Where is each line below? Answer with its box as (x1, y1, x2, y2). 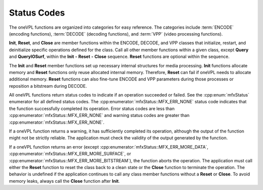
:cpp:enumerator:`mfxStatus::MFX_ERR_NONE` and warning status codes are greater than (9, 113, 190, 118)
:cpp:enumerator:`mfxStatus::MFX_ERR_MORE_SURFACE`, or (9, 151, 131, 157)
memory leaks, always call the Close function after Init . (9, 178, 120, 184)
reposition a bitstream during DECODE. (9, 83, 87, 89)
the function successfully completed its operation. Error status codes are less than (9, 105, 175, 112)
